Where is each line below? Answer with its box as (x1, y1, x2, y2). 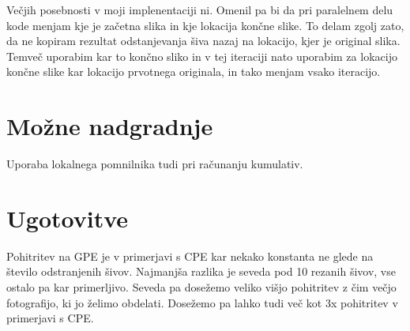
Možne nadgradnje (6, 110, 213, 142)
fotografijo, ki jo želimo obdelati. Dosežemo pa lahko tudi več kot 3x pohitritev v (6, 294, 398, 310)
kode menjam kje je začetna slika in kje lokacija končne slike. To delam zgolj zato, (6, 17, 404, 33)
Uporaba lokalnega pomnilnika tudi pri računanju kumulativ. (6, 156, 303, 172)
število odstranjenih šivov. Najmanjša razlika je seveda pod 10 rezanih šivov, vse (6, 263, 396, 280)
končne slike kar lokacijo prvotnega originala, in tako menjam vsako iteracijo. (6, 63, 381, 80)
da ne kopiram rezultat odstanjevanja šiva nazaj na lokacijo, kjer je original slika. (6, 32, 401, 49)
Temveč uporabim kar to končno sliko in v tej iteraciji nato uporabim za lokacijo (6, 47, 397, 64)
